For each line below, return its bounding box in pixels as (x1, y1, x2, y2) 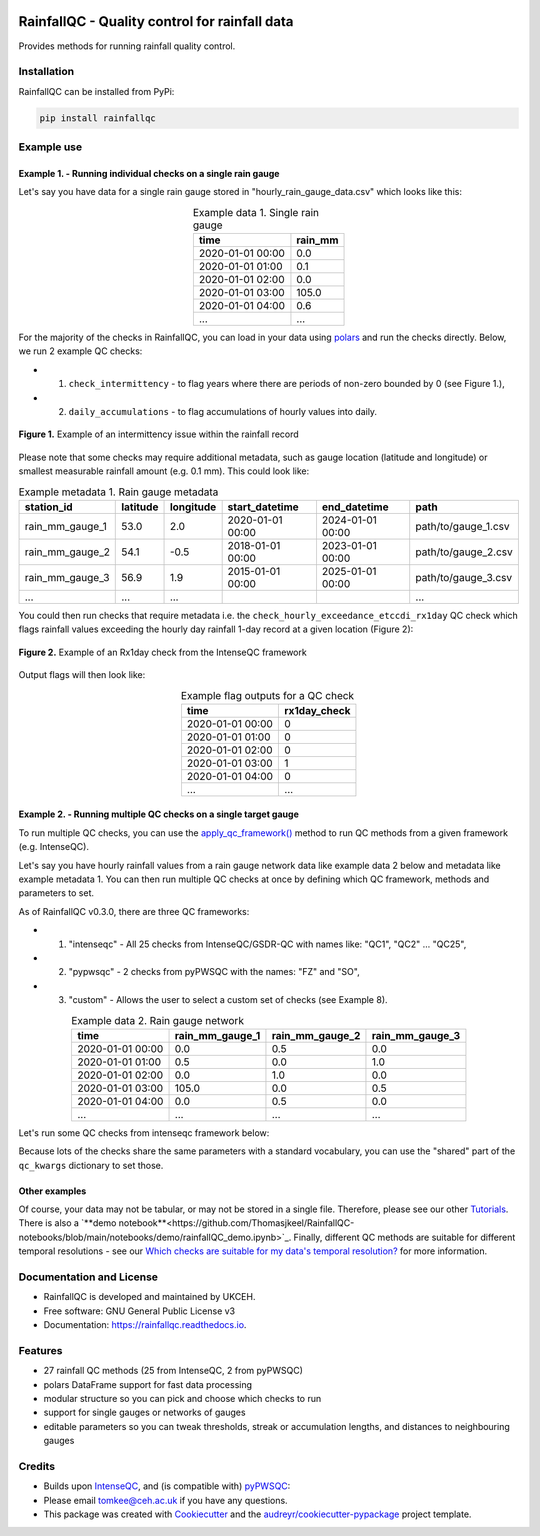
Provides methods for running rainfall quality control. (18, 40, 236, 52)
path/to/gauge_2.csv (415, 545, 514, 559)
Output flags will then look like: (18, 669, 146, 681)
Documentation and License (18, 1270, 159, 1284)
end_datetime (321, 500, 389, 514)
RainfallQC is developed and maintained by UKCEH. (43, 1291, 256, 1303)
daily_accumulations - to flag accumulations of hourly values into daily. (68, 405, 378, 417)
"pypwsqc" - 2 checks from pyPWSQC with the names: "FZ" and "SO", (68, 966, 360, 978)
